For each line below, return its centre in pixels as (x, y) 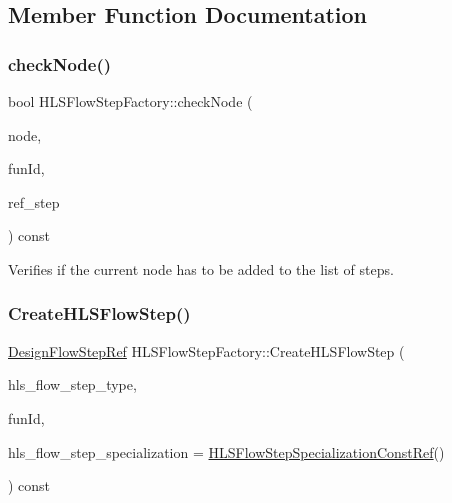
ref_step (34, 201)
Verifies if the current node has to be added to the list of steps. (201, 268)
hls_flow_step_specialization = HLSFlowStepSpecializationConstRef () (226, 451)
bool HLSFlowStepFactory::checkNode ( (130, 101)
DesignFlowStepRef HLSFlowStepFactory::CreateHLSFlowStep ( (206, 350)
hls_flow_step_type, (72, 384)
